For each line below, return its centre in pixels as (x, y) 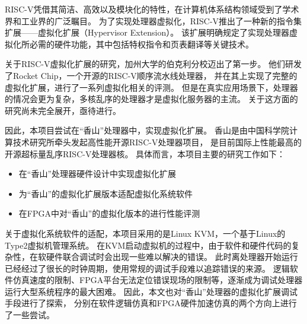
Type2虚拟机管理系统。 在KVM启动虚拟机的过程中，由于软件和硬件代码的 (148, 245)
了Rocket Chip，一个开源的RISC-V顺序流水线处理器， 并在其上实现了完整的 (151, 75)
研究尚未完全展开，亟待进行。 (63, 110)
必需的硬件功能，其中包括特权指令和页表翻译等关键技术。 (141, 44)
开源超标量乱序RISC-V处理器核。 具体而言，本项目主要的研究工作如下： (145, 153)
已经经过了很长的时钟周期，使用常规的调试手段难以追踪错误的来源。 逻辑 (147, 268)
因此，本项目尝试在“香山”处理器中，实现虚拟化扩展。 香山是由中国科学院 (147, 130)
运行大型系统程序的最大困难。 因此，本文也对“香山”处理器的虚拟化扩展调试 (151, 291)
